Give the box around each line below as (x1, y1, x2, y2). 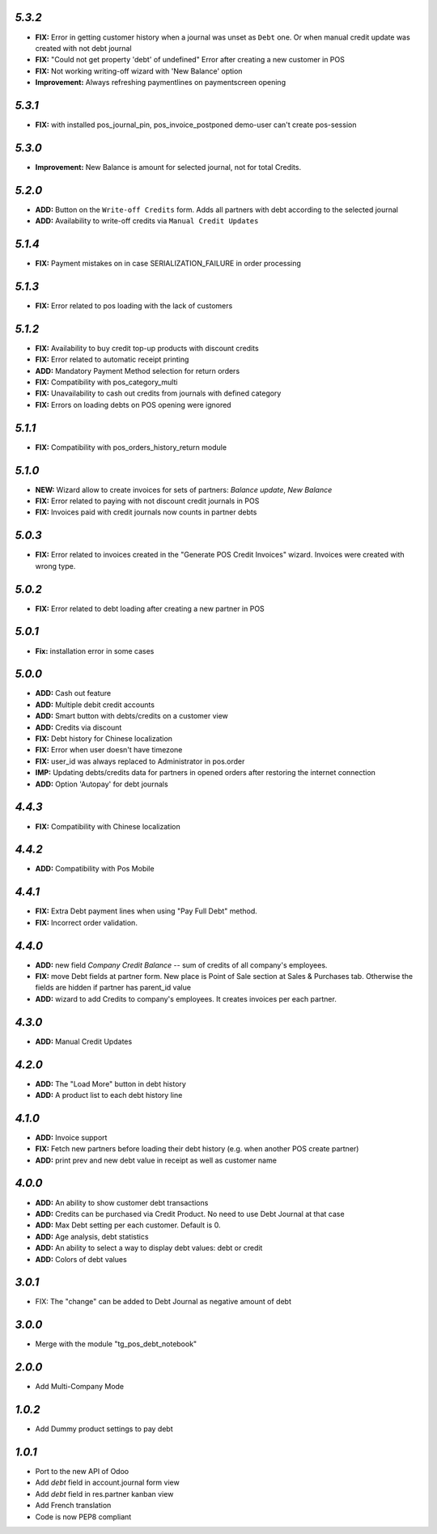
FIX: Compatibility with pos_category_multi (35, 377, 178, 388)
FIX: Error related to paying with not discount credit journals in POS (35, 496, 260, 506)
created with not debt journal (35, 43, 133, 53)
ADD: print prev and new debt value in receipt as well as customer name (35, 1155, 277, 1165)
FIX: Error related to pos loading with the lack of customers (35, 301, 233, 311)
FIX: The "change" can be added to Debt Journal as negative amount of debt (35, 1297, 291, 1307)
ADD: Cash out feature (35, 689, 112, 698)
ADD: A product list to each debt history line (35, 1090, 183, 1100)
